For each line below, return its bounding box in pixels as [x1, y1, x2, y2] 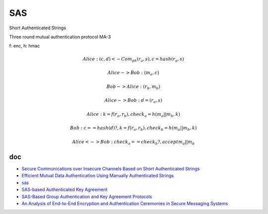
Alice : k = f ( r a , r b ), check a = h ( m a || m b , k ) [86, 111, 181, 118]
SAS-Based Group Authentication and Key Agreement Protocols [21, 194, 152, 200]
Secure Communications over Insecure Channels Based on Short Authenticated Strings [21, 166, 200, 172]
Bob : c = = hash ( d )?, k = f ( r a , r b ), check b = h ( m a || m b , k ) [70, 125, 197, 132]
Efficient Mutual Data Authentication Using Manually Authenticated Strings [21, 173, 174, 179]
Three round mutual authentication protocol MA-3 [9, 34, 111, 40]
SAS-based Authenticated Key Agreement [21, 187, 108, 193]
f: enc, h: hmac [9, 43, 40, 49]
